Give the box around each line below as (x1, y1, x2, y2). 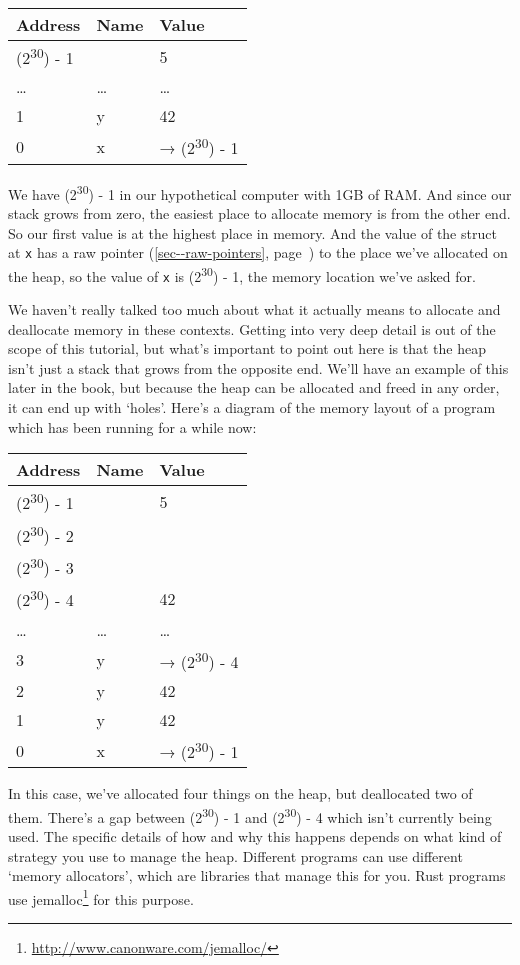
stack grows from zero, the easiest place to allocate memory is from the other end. (8, 202, 511, 223)
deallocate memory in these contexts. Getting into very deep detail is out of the (8, 318, 496, 339)
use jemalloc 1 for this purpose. (8, 885, 194, 909)
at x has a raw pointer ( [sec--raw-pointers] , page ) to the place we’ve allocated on (8, 242, 508, 263)
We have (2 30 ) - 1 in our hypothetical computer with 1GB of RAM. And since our (8, 180, 512, 204)
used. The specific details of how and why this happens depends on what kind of (8, 826, 502, 847)
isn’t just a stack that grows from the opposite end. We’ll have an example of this (8, 357, 509, 378)
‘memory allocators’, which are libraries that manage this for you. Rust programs (8, 865, 506, 886)
